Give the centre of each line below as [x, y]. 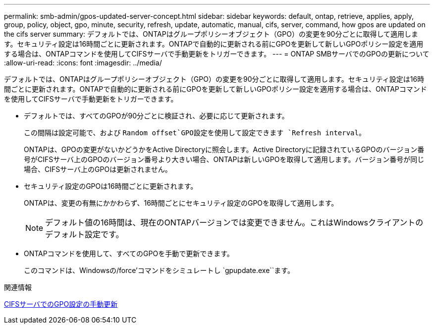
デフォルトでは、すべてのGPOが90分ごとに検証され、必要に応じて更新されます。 [156, 116]
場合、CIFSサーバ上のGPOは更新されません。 [98, 169]
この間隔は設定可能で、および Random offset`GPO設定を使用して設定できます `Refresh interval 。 [195, 133]
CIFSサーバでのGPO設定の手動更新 [61, 304]
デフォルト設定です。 [84, 234]
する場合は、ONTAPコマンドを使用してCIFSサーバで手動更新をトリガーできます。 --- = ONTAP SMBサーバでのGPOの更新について [217, 54]
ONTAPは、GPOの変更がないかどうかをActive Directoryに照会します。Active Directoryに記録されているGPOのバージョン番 [224, 149]
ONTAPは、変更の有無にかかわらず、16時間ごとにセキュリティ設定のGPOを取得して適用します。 [181, 203]
